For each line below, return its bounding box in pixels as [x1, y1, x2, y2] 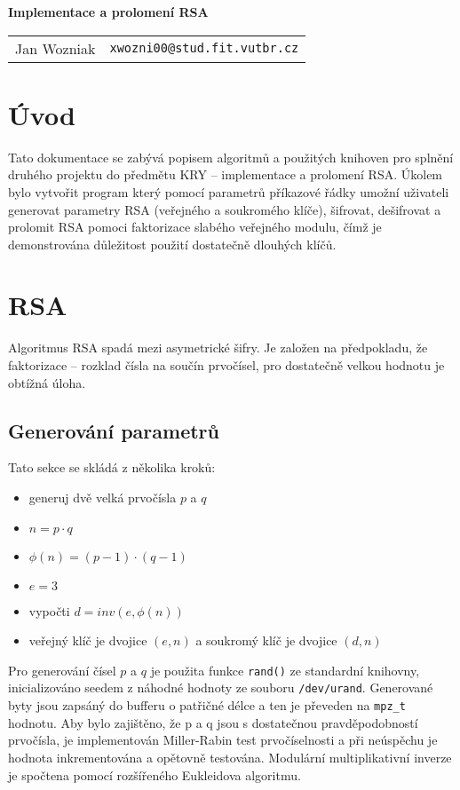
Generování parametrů [8, 416, 219, 444]
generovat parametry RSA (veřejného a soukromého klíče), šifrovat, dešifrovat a [8, 200, 441, 218]
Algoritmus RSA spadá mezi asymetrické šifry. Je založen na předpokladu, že [8, 338, 428, 357]
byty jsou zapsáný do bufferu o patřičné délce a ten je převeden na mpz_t [8, 696, 406, 715]
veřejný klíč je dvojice [28, 631, 147, 650]
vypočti [28, 601, 70, 620]
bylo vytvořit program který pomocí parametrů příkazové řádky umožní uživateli [8, 182, 449, 201]
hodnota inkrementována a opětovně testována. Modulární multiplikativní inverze [8, 747, 452, 766]
